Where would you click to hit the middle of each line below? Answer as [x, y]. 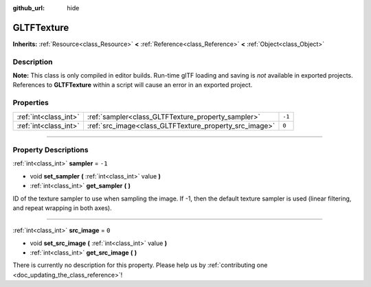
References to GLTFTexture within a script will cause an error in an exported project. [133, 85]
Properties [31, 103]
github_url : [29, 8]
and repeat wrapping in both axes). [63, 208]
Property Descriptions [50, 150]
